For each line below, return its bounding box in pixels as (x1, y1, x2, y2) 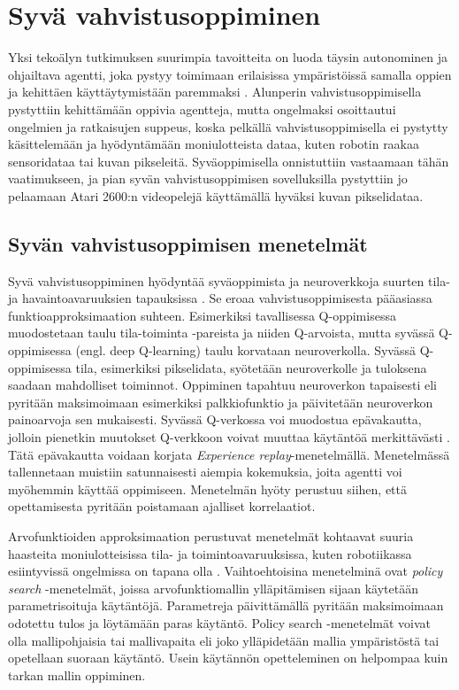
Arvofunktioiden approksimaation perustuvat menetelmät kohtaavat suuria (8, 526, 414, 545)
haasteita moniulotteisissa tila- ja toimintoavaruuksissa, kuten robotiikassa (8, 544, 412, 562)
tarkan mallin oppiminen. (8, 665, 146, 684)
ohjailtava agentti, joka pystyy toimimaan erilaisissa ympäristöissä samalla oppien (8, 65, 452, 83)
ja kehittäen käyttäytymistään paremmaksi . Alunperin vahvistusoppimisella (8, 82, 422, 101)
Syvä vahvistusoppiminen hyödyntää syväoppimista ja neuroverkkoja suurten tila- (8, 271, 450, 290)
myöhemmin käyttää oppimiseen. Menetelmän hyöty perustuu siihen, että (8, 479, 407, 498)
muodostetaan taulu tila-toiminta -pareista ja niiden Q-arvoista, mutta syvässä (8, 323, 435, 342)
